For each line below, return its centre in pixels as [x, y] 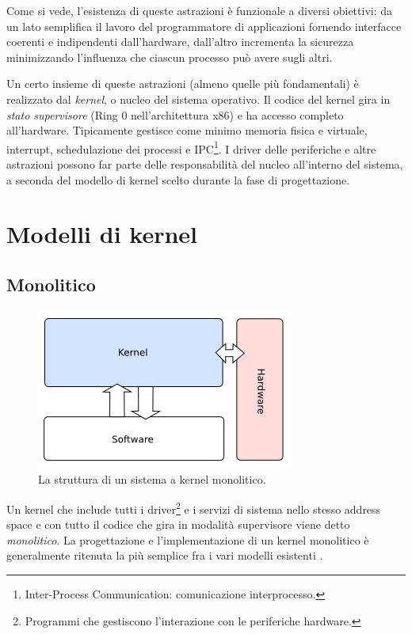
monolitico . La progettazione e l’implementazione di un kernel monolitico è [188, 539]
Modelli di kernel [102, 234]
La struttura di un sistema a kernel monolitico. [152, 479]
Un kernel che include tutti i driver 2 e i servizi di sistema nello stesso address [194, 507]
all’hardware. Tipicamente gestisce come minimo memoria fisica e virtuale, [187, 130]
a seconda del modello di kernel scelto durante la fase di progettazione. [178, 179]
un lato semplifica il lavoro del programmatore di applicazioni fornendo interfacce [204, 26]
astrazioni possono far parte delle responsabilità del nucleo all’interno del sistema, [205, 164]
